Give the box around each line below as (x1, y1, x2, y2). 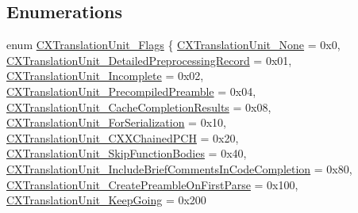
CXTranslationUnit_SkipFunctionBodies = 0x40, (6, 145, 247, 162)
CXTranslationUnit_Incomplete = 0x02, (6, 67, 204, 84)
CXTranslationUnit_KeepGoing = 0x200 (6, 192, 206, 208)
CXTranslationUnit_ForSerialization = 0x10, (6, 114, 226, 131)
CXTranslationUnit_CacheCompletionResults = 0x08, (6, 98, 271, 115)
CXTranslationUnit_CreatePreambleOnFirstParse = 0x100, (6, 176, 298, 192)
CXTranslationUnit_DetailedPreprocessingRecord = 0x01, (6, 51, 292, 68)
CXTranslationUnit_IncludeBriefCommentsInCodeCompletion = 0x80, (6, 160, 352, 177)
